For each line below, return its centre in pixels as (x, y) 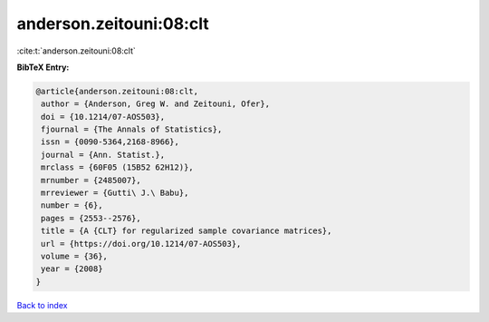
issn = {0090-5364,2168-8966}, (110, 142)
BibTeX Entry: (43, 67)
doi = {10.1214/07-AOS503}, (103, 117)
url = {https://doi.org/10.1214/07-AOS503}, (141, 244)
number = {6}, (72, 205)
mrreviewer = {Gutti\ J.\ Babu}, (115, 193)
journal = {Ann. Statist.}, (103, 155)
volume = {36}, (75, 256)
